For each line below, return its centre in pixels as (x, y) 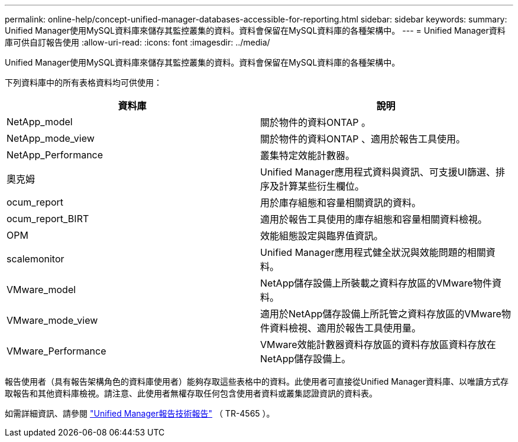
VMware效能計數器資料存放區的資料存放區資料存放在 (378, 344)
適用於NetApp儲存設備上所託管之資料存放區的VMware (381, 314)
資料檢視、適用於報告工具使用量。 (346, 328)
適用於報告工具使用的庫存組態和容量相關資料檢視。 (374, 219)
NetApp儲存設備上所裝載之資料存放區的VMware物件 (376, 283)
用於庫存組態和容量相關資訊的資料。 (341, 203)
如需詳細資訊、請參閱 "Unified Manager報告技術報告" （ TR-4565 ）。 (140, 413)
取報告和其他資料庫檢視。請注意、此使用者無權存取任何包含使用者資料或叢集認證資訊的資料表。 (191, 393)
